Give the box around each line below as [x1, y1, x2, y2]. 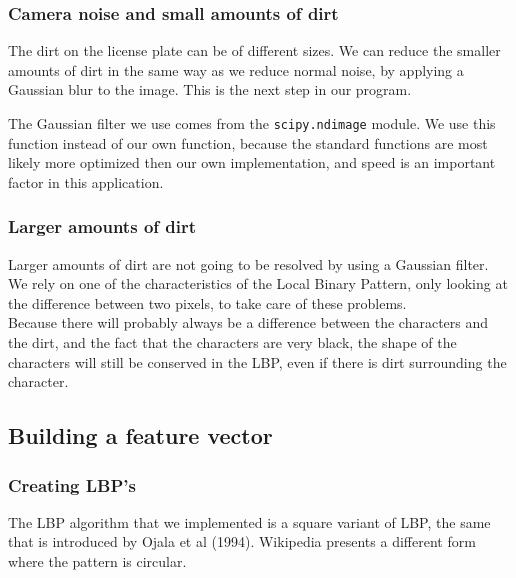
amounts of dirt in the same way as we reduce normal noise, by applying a [8, 59, 464, 80]
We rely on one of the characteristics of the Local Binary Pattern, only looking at [8, 273, 508, 294]
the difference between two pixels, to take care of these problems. [8, 292, 407, 313]
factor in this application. [8, 171, 164, 192]
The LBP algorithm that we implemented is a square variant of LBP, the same [8, 511, 491, 532]
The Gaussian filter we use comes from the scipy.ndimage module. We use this [8, 113, 496, 133]
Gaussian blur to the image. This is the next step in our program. [8, 79, 412, 100]
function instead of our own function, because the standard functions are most [8, 132, 488, 153]
